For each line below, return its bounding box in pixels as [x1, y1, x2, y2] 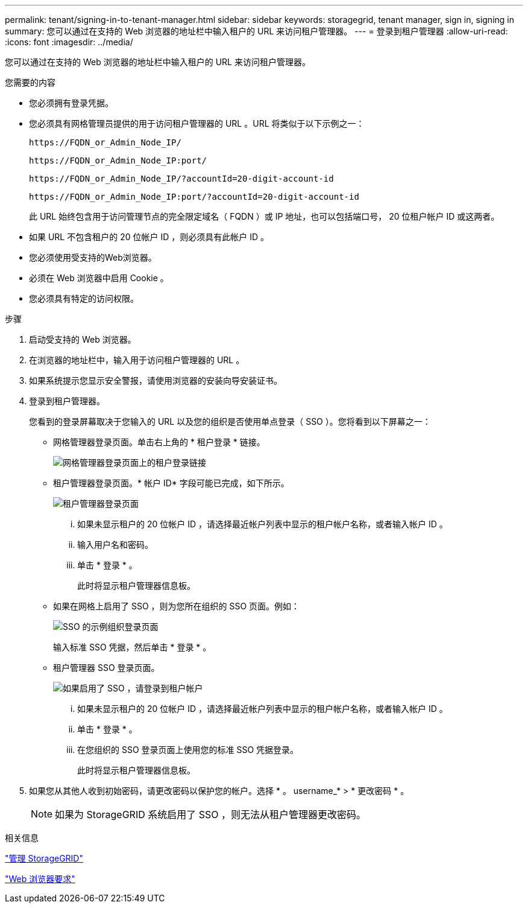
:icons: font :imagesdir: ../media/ [5, 37, 133, 47]
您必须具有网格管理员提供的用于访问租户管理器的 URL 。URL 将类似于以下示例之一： [29, 118, 365, 129]
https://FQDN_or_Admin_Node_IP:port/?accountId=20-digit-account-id [29, 192, 359, 202]
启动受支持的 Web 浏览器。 [29, 334, 136, 344]
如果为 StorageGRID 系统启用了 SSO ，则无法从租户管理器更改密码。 [55, 808, 366, 821]
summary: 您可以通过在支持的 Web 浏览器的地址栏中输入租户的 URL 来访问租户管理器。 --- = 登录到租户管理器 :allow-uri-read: [5, 26, 508, 36]
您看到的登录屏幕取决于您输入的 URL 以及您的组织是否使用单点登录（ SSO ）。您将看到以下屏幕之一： [29, 416, 431, 427]
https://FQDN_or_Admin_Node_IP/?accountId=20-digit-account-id [29, 174, 334, 183]
